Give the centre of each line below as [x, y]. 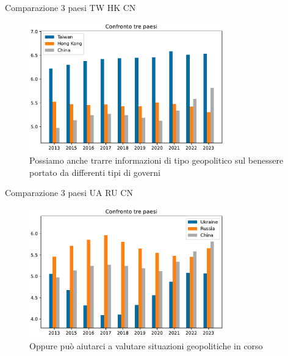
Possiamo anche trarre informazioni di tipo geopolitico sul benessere [157, 160]
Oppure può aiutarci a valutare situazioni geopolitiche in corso [146, 345]
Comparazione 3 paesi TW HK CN [70, 7]
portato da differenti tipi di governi [95, 172]
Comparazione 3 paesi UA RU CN [69, 193]
